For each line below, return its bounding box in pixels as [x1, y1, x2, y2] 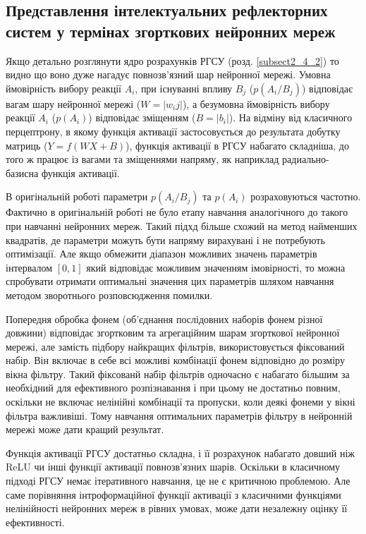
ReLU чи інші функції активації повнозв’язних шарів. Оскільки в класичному [6, 459, 341, 474]
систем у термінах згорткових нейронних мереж [6, 20, 336, 42]
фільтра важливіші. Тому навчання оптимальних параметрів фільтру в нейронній [6, 408, 353, 423]
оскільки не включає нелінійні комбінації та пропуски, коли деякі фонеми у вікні [6, 394, 355, 409]
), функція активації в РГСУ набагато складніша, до [126, 138, 349, 152]
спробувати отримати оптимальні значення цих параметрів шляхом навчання [6, 274, 334, 289]
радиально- [282, 152, 329, 166]
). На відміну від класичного [228, 110, 353, 125]
